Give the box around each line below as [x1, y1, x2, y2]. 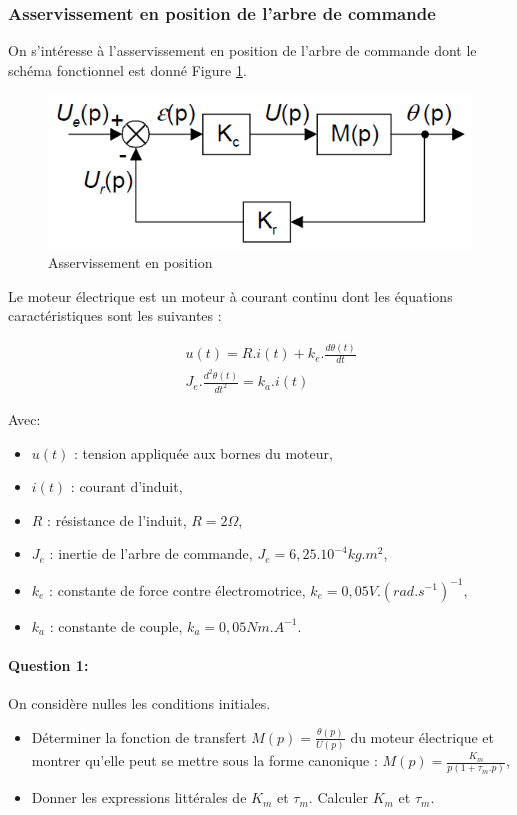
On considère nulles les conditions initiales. [8, 692, 271, 713]
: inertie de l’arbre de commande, [49, 543, 253, 564]
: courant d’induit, [70, 476, 183, 497]
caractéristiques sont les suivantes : [8, 305, 222, 326]
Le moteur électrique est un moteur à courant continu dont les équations [8, 285, 453, 306]
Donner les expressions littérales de [31, 787, 247, 808]
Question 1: [8, 654, 89, 675]
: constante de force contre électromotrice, [49, 579, 306, 600]
